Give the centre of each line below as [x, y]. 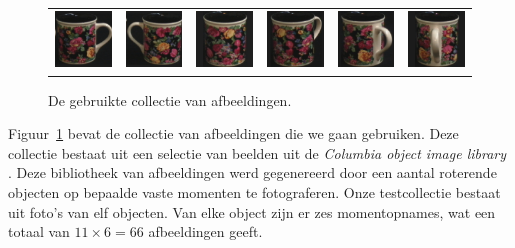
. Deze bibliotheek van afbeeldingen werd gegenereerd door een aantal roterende [252, 172]
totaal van [39, 231]
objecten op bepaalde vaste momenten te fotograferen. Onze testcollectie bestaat [254, 191]
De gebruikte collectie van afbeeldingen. [170, 99]
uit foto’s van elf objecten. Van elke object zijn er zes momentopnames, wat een [252, 211]
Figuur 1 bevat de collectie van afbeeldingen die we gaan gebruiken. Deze [233, 133]
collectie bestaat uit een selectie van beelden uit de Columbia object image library [257, 152]
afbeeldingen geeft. [205, 231]
